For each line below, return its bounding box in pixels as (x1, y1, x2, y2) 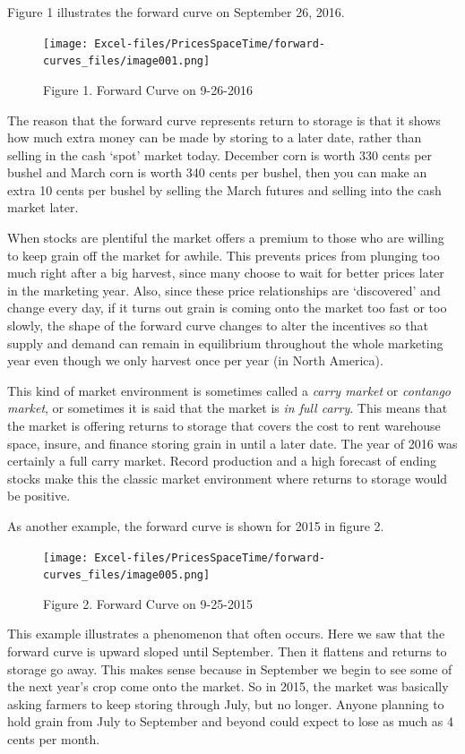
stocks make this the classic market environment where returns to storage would (7, 468, 448, 487)
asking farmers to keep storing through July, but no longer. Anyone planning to (7, 694, 444, 713)
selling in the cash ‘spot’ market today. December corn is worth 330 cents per (7, 145, 433, 164)
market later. (7, 198, 79, 217)
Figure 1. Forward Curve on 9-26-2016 (43, 80, 253, 99)
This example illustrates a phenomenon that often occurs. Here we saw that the (7, 624, 445, 643)
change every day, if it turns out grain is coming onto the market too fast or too (7, 298, 447, 317)
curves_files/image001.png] (43, 55, 211, 68)
